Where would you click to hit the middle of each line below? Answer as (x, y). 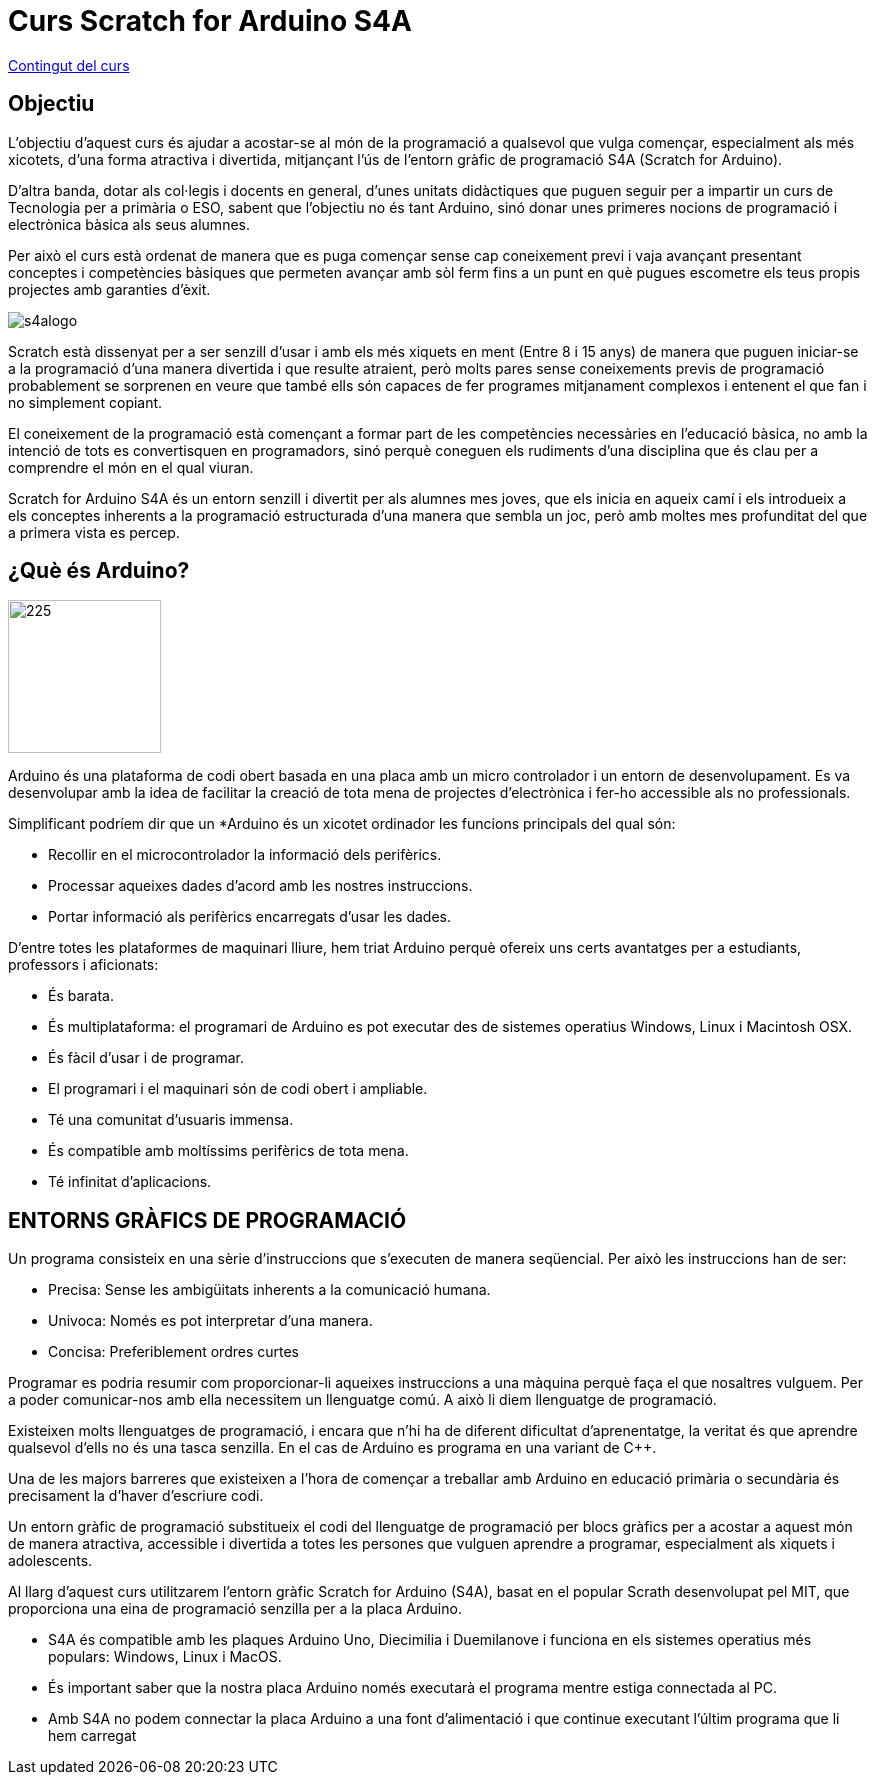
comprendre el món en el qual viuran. (131, 467)
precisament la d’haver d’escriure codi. (136, 1496)
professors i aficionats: (83, 965)
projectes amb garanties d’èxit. (109, 289)
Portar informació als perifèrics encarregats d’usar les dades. (250, 917)
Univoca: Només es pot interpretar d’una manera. (210, 1321)
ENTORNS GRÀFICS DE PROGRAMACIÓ (207, 1220)
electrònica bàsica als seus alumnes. (129, 224)
